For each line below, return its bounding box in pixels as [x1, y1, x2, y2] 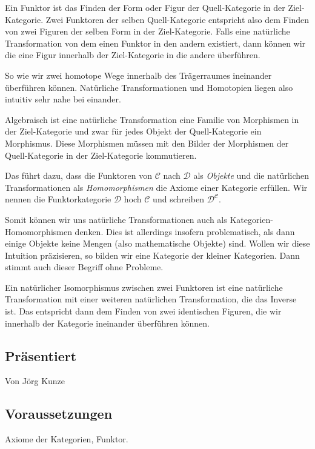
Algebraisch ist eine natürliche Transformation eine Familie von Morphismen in [5, 113, 299, 125]
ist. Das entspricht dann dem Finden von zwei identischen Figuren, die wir [5, 305, 282, 318]
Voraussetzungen [5, 404, 113, 423]
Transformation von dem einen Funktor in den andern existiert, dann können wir [5, 36, 306, 49]
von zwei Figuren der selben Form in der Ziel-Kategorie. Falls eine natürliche [5, 25, 290, 38]
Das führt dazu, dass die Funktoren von [5, 169, 153, 182]
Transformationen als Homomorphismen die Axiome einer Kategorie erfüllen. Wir [5, 181, 308, 193]
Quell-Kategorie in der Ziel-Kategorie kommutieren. [5, 148, 197, 161]
